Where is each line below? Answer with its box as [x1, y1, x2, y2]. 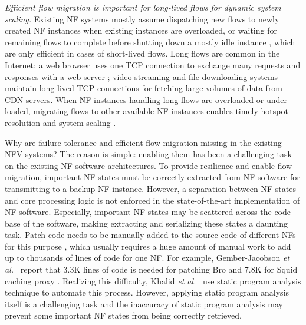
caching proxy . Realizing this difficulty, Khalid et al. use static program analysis [5, 274, 301, 287]
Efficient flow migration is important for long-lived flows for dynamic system [5, 1, 281, 13]
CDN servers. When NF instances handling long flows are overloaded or [5, 93, 264, 105]
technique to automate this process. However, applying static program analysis [5, 286, 289, 299]
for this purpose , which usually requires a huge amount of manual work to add [5, 240, 291, 252]
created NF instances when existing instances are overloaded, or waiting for [5, 24, 277, 37]
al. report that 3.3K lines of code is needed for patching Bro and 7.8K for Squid [5, 263, 298, 276]
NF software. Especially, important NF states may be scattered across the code [5, 205, 291, 218]
